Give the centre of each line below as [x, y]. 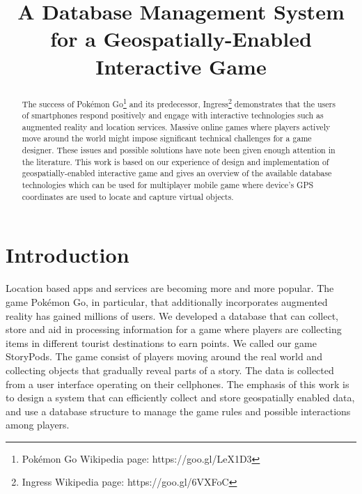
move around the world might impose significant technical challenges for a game [167, 138]
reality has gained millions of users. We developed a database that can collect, [172, 315]
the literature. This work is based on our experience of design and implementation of [175, 161]
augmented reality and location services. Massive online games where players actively [176, 126]
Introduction [68, 255]
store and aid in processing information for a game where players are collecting [174, 329]
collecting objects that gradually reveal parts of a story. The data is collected [170, 370]
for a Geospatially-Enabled [181, 39]
